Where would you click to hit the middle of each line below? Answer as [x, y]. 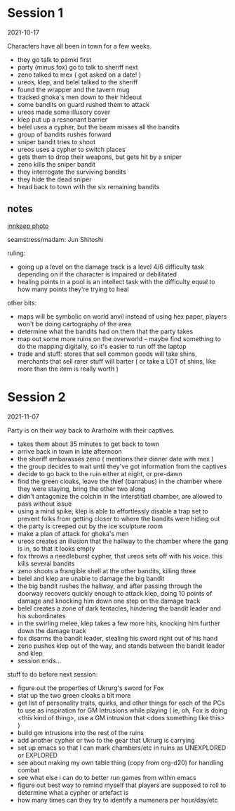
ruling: [16, 253]
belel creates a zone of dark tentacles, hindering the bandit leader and [119, 608]
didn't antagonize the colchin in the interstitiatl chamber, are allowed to [120, 496]
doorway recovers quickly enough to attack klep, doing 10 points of [115, 593]
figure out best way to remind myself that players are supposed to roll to [122, 785]
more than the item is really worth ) [68, 369]
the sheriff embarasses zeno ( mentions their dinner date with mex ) [115, 459]
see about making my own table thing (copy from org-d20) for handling [121, 762]
